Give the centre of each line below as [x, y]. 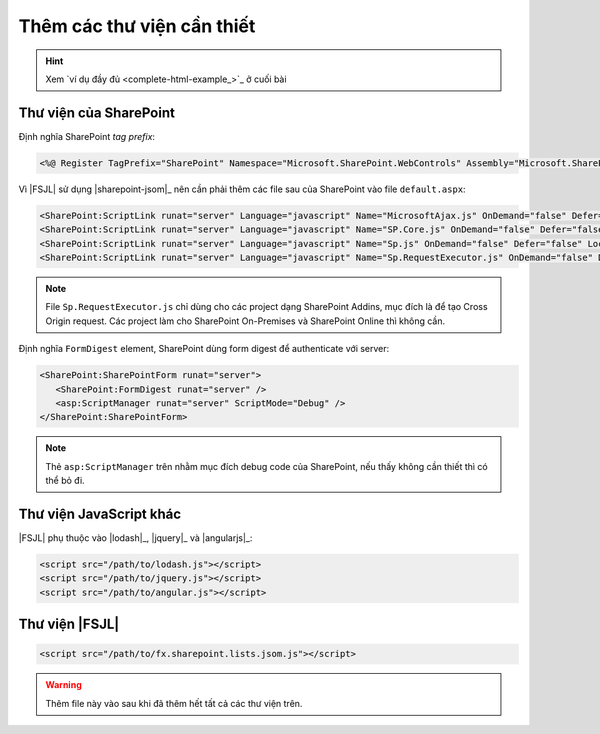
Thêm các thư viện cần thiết [137, 26]
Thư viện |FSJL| [69, 624]
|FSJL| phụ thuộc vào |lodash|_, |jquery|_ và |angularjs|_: [135, 537]
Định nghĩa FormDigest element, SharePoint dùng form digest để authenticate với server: [204, 349]
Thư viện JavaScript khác [100, 513]
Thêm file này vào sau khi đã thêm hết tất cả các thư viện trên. [174, 703]
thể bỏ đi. [65, 481]
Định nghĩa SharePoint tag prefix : [86, 136]
